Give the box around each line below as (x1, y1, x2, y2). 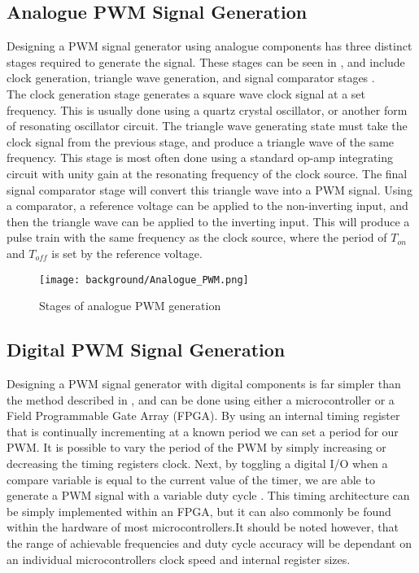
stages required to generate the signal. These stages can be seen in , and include (7, 53, 405, 70)
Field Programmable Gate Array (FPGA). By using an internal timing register (7, 407, 400, 424)
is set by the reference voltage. (51, 244, 203, 261)
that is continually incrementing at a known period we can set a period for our (7, 422, 399, 440)
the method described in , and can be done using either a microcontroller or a (7, 391, 395, 408)
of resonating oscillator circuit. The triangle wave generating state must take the (7, 117, 408, 134)
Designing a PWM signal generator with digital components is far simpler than (7, 374, 401, 391)
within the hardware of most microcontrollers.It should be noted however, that (7, 518, 399, 536)
